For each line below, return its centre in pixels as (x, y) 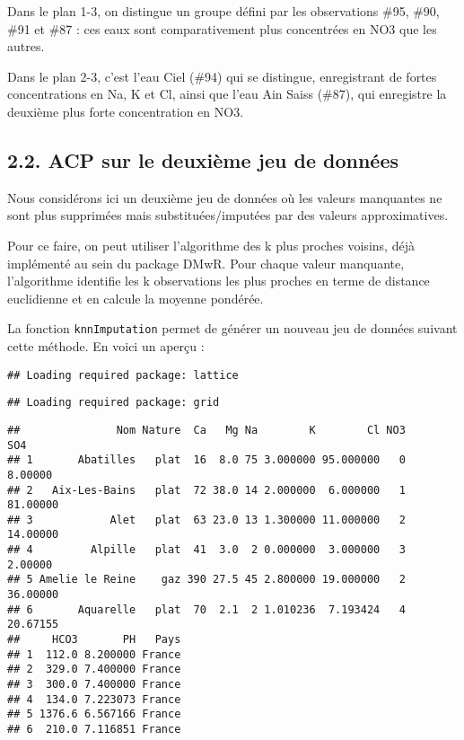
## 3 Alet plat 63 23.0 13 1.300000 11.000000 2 (206, 520)
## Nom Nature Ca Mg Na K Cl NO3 (206, 430)
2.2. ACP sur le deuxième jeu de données (203, 159)
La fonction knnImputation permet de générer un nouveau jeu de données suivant (232, 328)
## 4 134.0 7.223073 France (94, 699)
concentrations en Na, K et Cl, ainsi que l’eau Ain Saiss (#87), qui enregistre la (227, 94)
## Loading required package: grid (114, 403)
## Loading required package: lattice (123, 375)
